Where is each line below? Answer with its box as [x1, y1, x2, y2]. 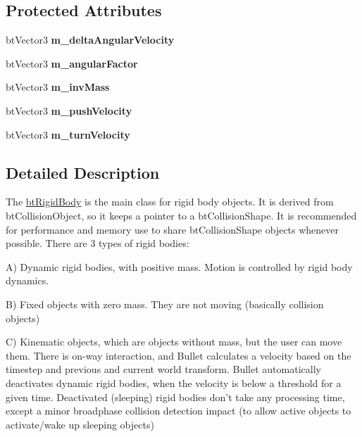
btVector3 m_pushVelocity [6, 103, 132, 118]
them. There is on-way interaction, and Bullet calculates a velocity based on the [6, 348, 351, 362]
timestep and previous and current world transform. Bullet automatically [6, 362, 321, 376]
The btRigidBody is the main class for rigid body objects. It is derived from [6, 194, 334, 209]
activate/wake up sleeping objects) [6, 417, 154, 431]
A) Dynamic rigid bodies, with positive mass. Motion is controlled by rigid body [6, 259, 353, 274]
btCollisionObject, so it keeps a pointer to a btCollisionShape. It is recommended [6, 208, 357, 222]
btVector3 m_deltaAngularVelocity [6, 32, 175, 47]
